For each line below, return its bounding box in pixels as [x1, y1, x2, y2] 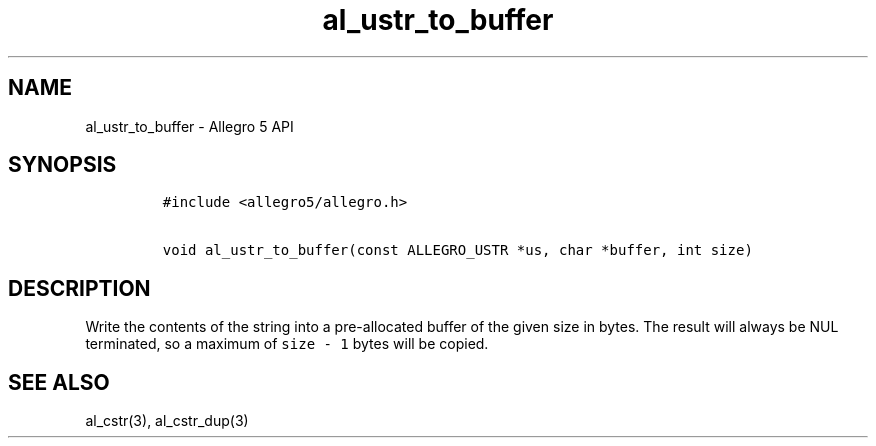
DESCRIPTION [8, 275, 151, 301]
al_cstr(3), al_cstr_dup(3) [85, 412, 249, 430]
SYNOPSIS [8, 152, 117, 178]
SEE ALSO [8, 369, 110, 395]
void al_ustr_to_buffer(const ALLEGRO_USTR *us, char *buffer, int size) [162, 242, 753, 259]
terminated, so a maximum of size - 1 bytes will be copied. [85, 335, 489, 353]
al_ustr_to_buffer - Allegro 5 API [85, 117, 294, 135]
